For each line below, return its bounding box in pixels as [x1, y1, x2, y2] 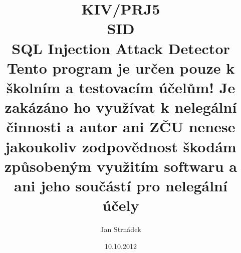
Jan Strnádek [100, 224, 141, 234]
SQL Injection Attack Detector [12, 38, 230, 58]
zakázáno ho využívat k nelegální [5, 97, 237, 117]
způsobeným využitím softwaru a [5, 155, 237, 176]
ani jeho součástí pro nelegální [14, 175, 227, 195]
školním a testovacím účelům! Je [6, 77, 235, 97]
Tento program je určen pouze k [7, 57, 235, 78]
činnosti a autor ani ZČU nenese [6, 116, 235, 137]
